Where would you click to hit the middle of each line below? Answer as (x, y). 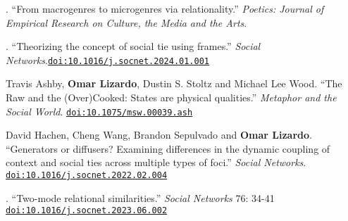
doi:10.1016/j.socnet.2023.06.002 (87, 211)
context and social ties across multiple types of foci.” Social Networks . (156, 162)
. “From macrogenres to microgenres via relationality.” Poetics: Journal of (165, 8)
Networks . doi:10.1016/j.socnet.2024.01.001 (108, 59)
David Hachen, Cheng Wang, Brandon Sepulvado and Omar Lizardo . (159, 135)
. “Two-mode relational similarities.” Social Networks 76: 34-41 (140, 197)
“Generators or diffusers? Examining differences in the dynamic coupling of (168, 148)
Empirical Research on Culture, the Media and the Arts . (126, 22)
